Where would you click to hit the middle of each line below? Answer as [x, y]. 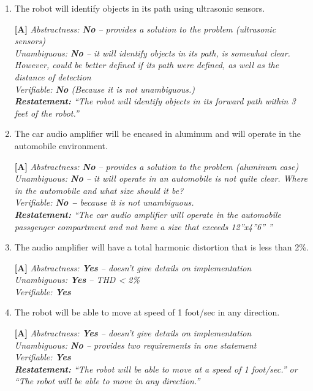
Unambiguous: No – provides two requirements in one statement [135, 345]
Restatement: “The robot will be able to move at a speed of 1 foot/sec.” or [156, 369]
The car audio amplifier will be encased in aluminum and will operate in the [158, 134]
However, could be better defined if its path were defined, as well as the [147, 65]
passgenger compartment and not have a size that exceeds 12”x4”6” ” [143, 226]
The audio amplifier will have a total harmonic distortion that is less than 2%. [161, 247]
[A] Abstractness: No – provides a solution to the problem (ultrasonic [145, 29]
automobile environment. [61, 145]
